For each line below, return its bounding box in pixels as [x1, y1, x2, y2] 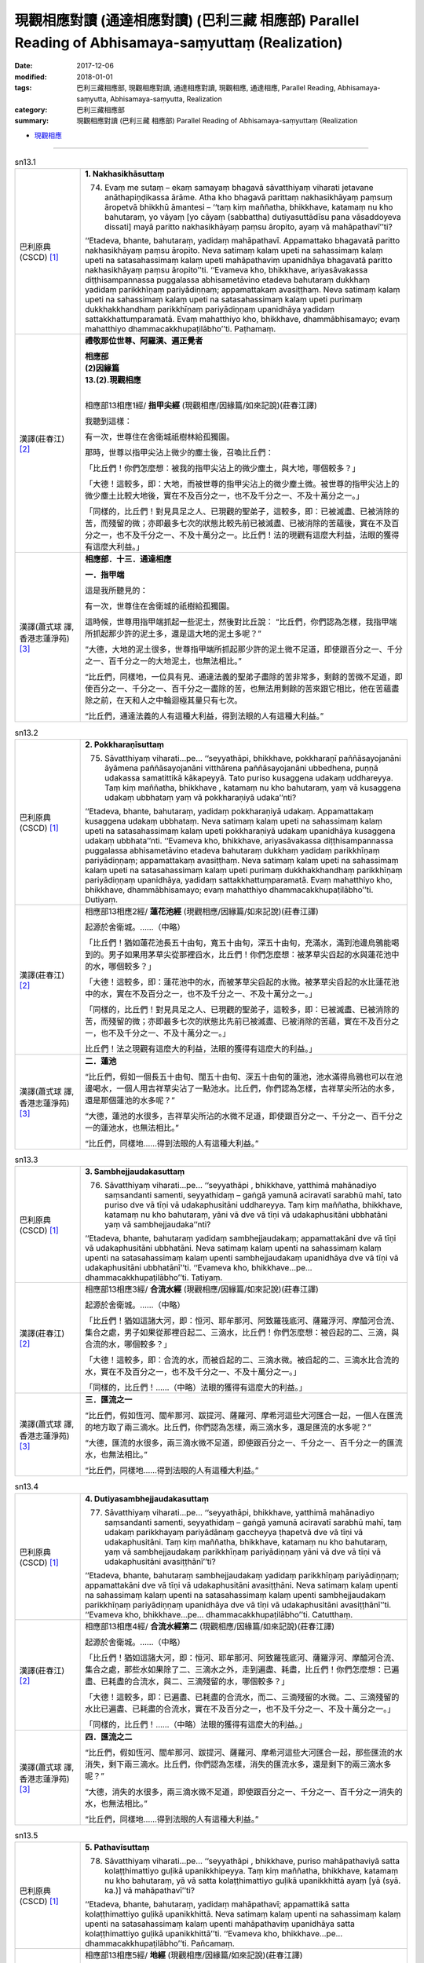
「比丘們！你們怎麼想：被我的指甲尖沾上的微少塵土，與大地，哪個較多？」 [85, 463, 360, 474]
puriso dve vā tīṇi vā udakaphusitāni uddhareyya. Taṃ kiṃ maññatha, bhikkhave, [104, 1200, 404, 1211]
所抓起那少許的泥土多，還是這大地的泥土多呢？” [85, 628, 262, 639]
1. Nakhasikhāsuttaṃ [85, 169, 165, 180]
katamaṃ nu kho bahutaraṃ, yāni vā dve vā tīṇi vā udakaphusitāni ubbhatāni [104, 1209, 388, 1220]
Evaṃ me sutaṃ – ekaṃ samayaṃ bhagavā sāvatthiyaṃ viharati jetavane [104, 182, 374, 193]
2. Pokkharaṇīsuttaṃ [85, 739, 165, 750]
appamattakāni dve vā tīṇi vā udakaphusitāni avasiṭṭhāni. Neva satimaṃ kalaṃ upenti [85, 1579, 398, 1590]
